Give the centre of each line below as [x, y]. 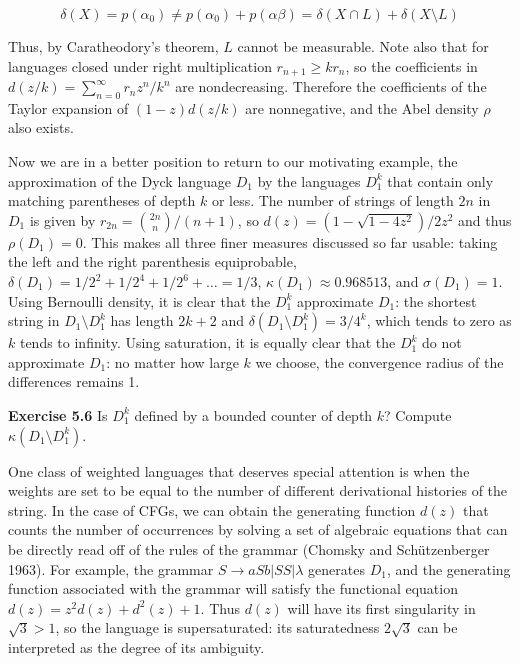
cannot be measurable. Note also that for [363, 46]
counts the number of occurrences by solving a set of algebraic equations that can [258, 529]
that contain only [440, 180]
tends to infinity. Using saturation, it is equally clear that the [207, 342]
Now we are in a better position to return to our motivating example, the [233, 161]
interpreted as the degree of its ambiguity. [136, 646]
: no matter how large [172, 361]
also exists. [41, 127]
